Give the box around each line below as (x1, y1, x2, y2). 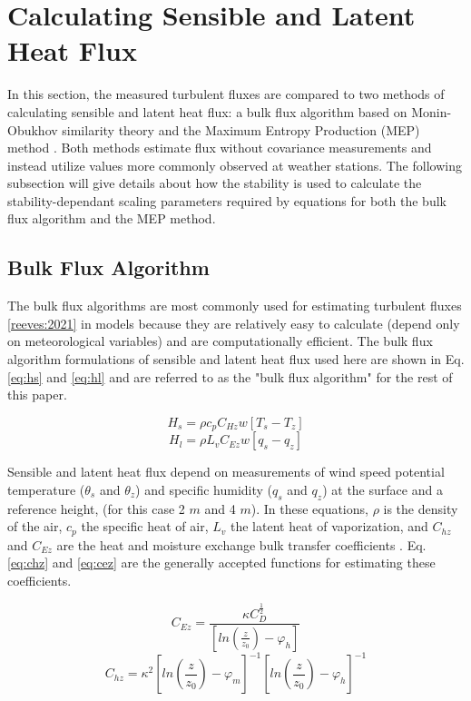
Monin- (411, 102, 452, 121)
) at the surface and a (322, 479, 443, 499)
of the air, (7, 517, 63, 536)
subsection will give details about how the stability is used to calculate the (7, 173, 422, 193)
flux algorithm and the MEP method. (7, 209, 216, 228)
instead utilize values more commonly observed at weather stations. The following (7, 155, 462, 174)
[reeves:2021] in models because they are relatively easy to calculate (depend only (7, 313, 460, 332)
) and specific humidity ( (135, 479, 273, 499)
